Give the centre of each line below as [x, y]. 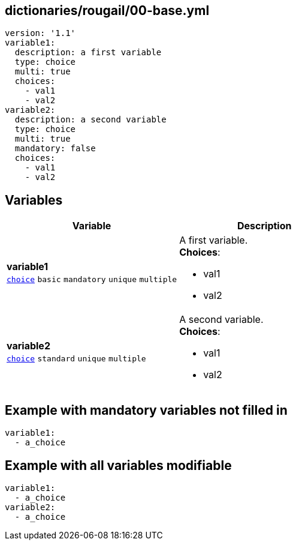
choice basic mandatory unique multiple [92, 280]
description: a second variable [90, 120]
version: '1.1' [40, 33]
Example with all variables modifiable [118, 465]
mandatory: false [55, 149]
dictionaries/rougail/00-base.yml [107, 11]
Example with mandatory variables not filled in [146, 410]
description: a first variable [88, 53]
